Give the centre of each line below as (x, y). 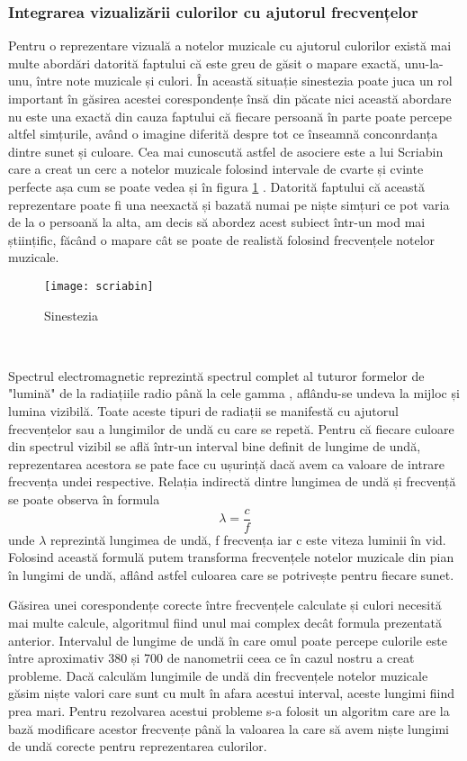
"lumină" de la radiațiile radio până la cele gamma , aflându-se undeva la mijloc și (234, 393)
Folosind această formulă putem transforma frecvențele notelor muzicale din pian (231, 557)
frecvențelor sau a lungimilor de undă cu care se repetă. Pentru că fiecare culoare (231, 428)
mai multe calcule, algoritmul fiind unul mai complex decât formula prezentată (225, 622)
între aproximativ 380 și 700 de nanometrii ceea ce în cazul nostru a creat (211, 658)
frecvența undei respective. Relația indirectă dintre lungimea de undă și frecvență (232, 481)
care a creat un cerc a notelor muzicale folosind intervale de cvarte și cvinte (216, 169)
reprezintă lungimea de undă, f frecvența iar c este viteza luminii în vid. (248, 539)
